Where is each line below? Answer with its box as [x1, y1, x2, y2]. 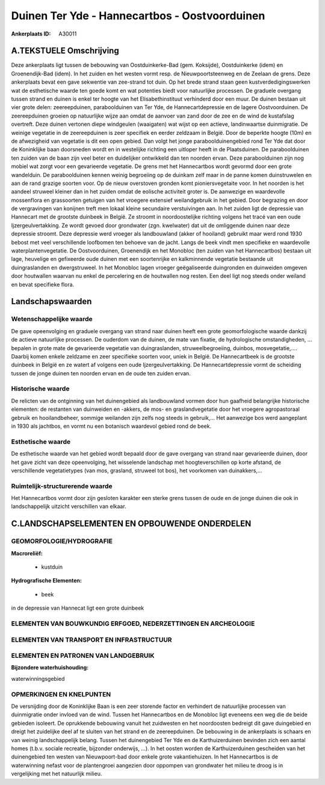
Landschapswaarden [11, 296, 92, 307]
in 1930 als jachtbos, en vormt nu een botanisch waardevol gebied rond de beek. [11, 422, 212, 430]
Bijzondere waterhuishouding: [11, 664, 89, 671]
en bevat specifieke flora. [11, 281, 75, 288]
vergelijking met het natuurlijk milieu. [11, 770, 102, 777]
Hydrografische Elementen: [11, 577, 82, 584]
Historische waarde [11, 384, 70, 393]
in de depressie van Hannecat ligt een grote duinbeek [11, 604, 144, 611]
